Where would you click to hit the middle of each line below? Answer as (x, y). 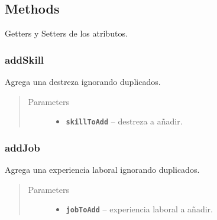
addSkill (25, 59)
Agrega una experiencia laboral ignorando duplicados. (102, 170)
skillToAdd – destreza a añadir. (124, 121)
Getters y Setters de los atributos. (66, 33)
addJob (22, 147)
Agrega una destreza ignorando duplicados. (83, 82)
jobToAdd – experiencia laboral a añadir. (139, 209)
